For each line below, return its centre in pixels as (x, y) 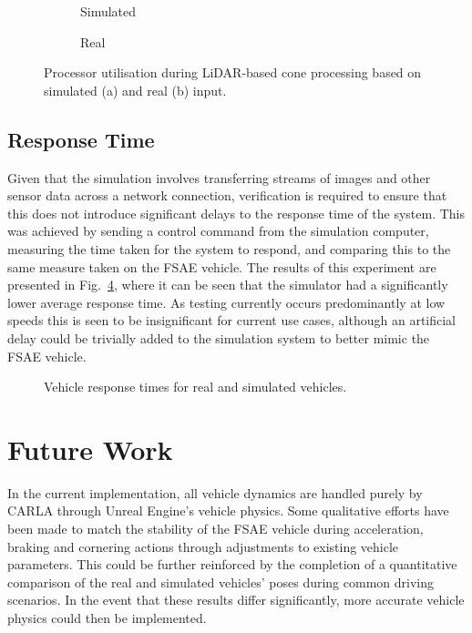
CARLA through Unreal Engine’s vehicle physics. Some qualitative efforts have (228, 510)
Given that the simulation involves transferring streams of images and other (219, 177)
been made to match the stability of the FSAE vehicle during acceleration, (215, 529)
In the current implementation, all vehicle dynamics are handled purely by (215, 492)
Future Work (90, 449)
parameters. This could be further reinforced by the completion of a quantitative (232, 564)
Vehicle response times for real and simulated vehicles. (195, 387)
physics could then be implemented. (107, 617)
